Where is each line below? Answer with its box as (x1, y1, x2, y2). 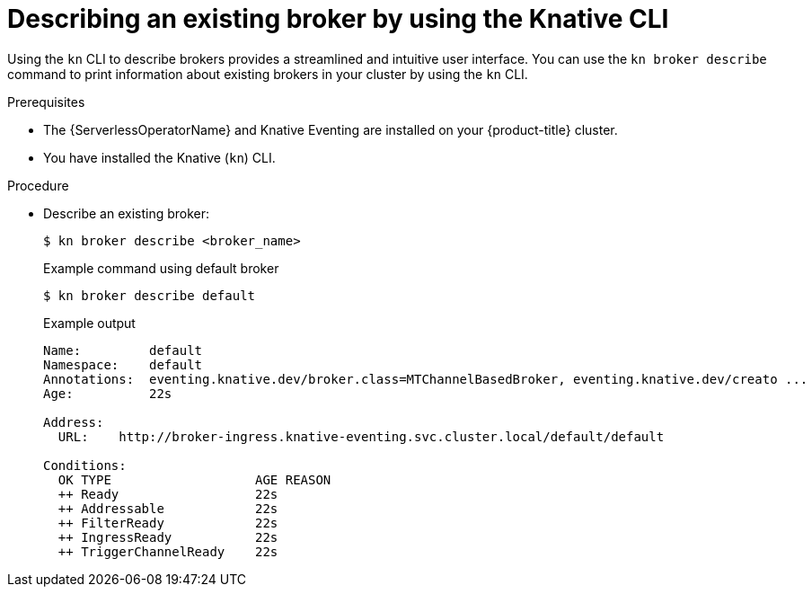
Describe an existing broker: (43, 205, 210, 221)
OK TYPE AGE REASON (57, 472, 331, 487)
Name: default (43, 342, 203, 358)
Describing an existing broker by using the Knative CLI (7, 4, 669, 34)
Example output (43, 315, 136, 331)
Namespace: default (43, 357, 203, 372)
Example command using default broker (43, 260, 279, 276)
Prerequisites (7, 93, 85, 110)
